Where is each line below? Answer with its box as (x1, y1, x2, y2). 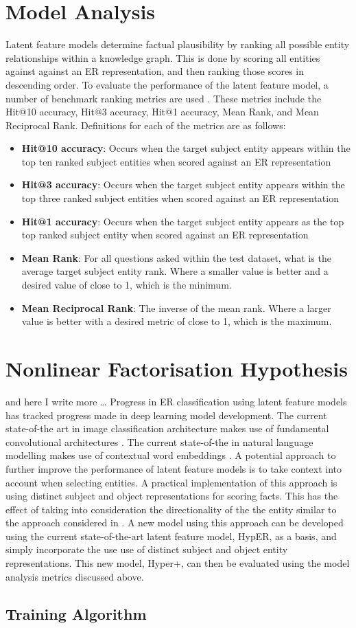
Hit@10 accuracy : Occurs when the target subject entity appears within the (21, 141, 351, 155)
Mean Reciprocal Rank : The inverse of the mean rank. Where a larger (21, 300, 331, 315)
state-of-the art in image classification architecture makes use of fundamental (5, 421, 329, 436)
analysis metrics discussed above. (5, 569, 144, 583)
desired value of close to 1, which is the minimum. (21, 278, 232, 292)
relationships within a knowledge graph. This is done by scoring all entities (5, 50, 320, 65)
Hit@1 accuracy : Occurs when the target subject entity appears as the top (21, 214, 344, 228)
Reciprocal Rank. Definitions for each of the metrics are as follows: (5, 117, 286, 132)
